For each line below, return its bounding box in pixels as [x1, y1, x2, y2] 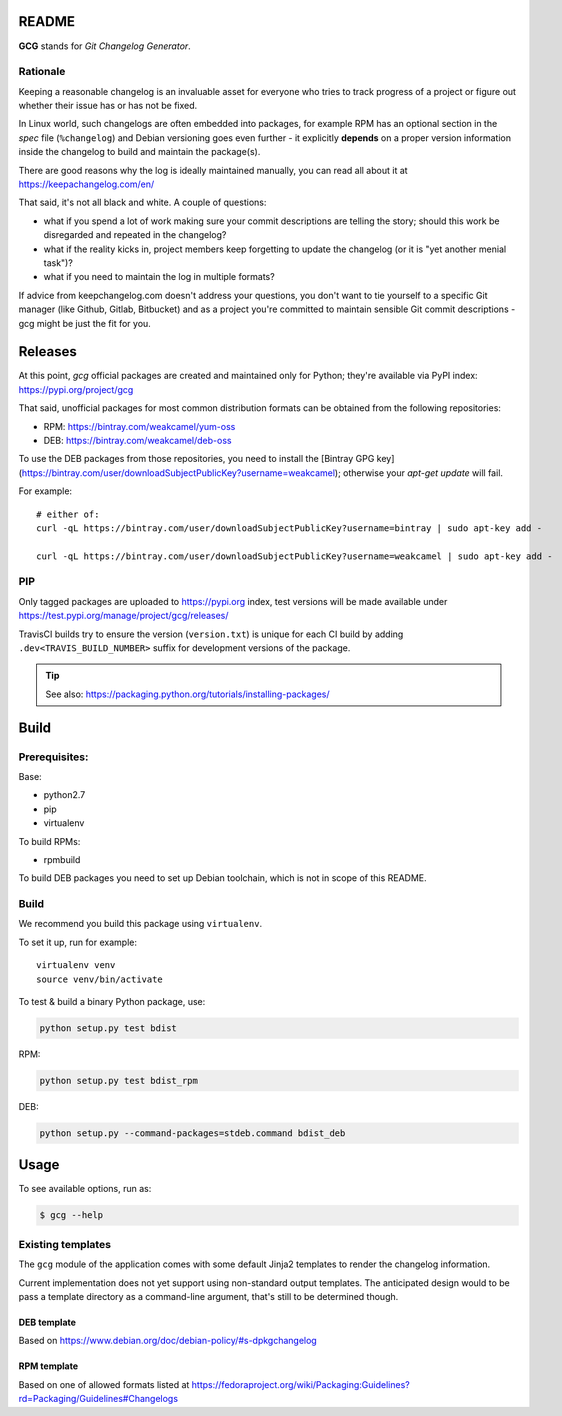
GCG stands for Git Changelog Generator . [18, 40, 192, 52]
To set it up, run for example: [18, 936, 137, 948]
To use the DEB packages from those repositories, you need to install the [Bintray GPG [18, 453, 375, 465]
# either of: [36, 508, 100, 520]
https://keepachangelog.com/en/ [18, 178, 155, 190]
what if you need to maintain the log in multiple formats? [43, 271, 275, 283]
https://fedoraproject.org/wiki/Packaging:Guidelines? [191, 1378, 410, 1390]
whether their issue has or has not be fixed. [18, 100, 198, 112]
